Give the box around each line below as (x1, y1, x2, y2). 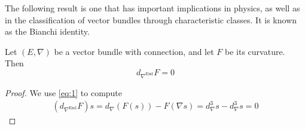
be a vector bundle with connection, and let (54, 45, 214, 57)
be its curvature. (225, 45, 285, 57)
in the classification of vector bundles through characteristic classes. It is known (5, 13, 297, 26)
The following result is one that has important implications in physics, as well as (5, 2, 300, 14)
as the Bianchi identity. (5, 25, 90, 38)
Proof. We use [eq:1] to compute (5, 86, 123, 99)
